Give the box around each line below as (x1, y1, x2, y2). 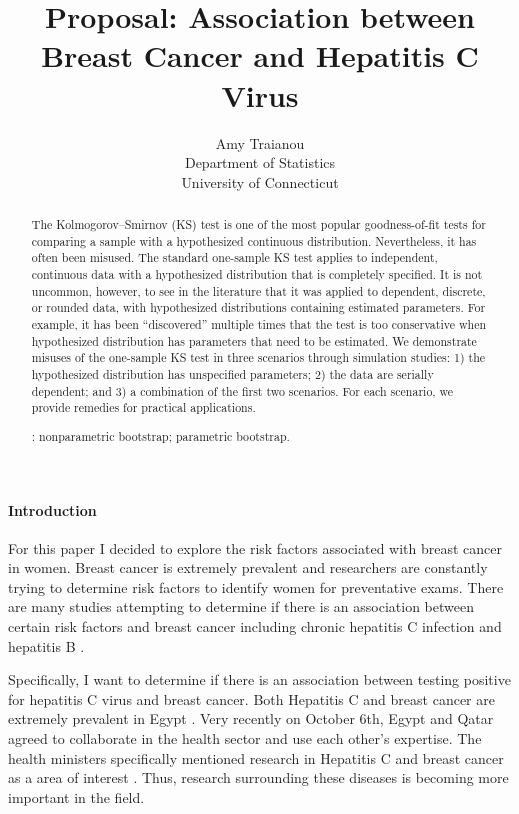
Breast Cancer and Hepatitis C (41, 35, 479, 76)
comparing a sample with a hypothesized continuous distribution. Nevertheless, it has (31, 232, 477, 249)
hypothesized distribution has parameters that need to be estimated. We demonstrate (31, 332, 477, 349)
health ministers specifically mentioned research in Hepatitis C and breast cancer (8, 747, 504, 768)
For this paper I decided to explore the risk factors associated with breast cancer (8, 537, 503, 558)
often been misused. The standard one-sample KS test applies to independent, (31, 249, 438, 266)
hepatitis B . (8, 635, 85, 656)
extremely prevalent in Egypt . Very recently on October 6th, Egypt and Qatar (8, 708, 494, 729)
